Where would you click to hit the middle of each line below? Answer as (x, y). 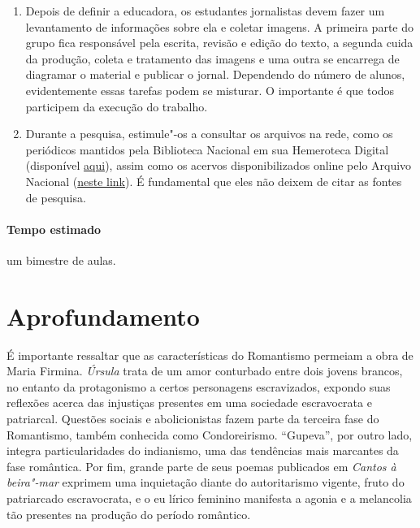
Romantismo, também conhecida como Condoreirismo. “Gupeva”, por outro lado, (210, 434)
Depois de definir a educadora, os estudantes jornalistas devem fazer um (205, 11)
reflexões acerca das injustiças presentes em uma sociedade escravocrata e (189, 402)
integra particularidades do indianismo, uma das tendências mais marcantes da (203, 450)
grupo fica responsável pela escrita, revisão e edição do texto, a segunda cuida (219, 43)
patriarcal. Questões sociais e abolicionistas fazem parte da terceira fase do (193, 419)
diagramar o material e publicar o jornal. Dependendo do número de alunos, (215, 74)
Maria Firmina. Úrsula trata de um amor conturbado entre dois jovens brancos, (205, 371)
